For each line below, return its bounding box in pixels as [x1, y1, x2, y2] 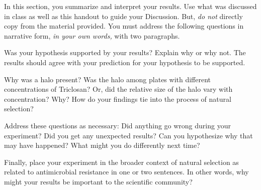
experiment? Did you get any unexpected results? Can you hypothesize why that [4, 130, 253, 140]
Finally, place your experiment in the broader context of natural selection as [4, 156, 239, 167]
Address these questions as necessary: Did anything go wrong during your [4, 120, 231, 130]
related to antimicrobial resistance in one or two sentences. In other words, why [4, 166, 249, 177]
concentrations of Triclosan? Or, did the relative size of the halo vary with [4, 84, 233, 94]
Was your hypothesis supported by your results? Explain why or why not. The [4, 47, 246, 58]
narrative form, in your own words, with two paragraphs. [4, 30, 180, 41]
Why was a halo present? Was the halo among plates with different [4, 74, 211, 84]
